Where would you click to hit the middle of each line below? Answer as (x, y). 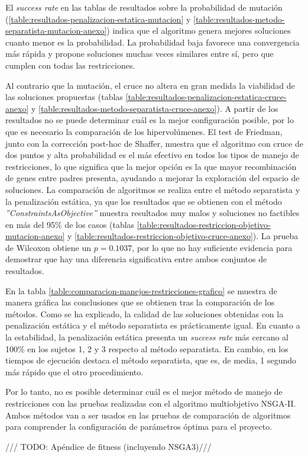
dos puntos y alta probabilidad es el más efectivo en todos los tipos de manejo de (152, 155)
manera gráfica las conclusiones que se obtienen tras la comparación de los (140, 302)
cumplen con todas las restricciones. (70, 65)
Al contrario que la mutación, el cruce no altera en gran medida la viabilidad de (150, 85)
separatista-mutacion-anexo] (56, 30)
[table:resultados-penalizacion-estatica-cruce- (206, 97)
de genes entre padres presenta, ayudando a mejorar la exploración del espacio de (153, 178)
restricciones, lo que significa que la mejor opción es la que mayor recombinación (151, 166)
